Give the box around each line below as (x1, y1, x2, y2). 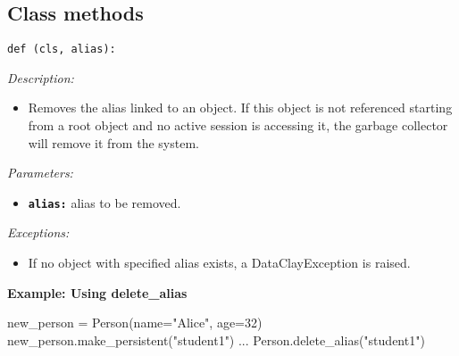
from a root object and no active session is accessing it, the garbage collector (28, 116, 448, 135)
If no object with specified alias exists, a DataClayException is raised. (28, 253, 411, 272)
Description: (7, 68, 74, 87)
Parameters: (7, 163, 73, 182)
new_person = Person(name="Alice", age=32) (7, 313, 263, 332)
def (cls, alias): (7, 43, 116, 56)
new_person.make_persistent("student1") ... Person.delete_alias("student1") (7, 330, 425, 349)
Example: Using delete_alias (7, 283, 188, 302)
